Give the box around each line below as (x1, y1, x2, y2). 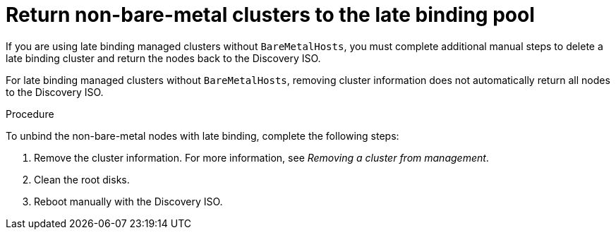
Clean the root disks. (34, 173, 130, 186)
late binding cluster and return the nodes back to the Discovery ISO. (6, 52, 321, 64)
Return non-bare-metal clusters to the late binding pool (6, 3, 535, 27)
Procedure (6, 107, 54, 120)
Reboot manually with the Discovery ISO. (34, 195, 223, 207)
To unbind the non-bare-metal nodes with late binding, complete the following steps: (6, 129, 399, 142)
